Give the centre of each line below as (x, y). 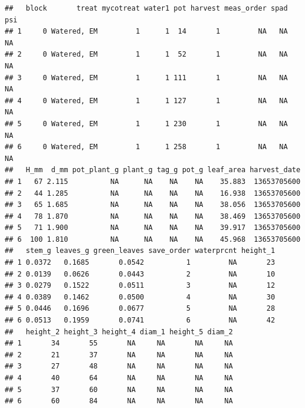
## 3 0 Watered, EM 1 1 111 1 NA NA (146, 78)
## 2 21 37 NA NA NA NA (119, 355)
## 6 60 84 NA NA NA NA (119, 401)
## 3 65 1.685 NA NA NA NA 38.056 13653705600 (153, 205)
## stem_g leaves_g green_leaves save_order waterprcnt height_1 (140, 251)
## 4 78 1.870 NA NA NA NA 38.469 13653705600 (153, 216)
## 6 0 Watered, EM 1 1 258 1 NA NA (146, 147)
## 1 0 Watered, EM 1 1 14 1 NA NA (146, 32)
